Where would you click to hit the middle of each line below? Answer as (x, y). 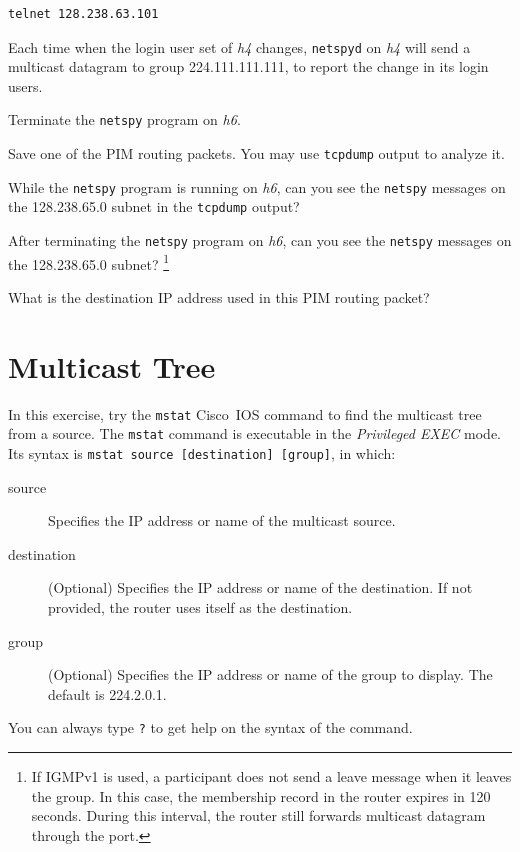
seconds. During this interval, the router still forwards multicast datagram (258, 815)
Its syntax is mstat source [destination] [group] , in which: (202, 453)
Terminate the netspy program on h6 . (124, 119)
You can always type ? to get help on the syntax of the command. (210, 727)
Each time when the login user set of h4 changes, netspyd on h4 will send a (239, 46)
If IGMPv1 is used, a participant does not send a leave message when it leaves (271, 776)
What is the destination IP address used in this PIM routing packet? (219, 296)
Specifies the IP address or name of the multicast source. (222, 520)
